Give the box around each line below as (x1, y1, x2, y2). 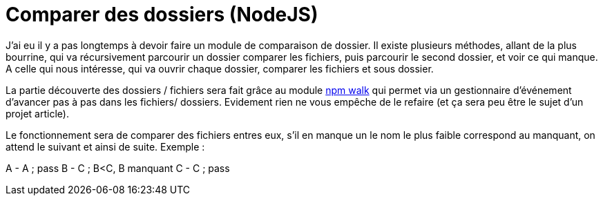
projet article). (6, 107, 69, 119)
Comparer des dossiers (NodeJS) (6, 3, 318, 26)
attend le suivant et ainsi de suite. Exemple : (6, 140, 205, 153)
